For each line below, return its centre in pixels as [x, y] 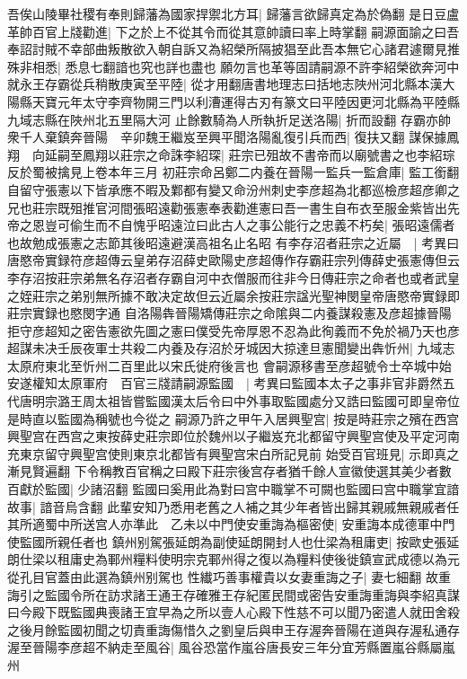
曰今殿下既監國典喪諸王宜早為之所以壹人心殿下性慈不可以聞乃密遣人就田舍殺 [233, 612]
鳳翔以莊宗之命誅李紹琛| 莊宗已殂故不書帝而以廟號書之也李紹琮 [269, 154]
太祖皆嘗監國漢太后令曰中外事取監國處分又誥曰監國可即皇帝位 [277, 401]
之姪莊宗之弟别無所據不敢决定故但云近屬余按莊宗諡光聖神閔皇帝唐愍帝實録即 [233, 295]
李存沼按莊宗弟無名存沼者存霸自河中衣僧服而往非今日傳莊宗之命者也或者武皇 [233, 277]
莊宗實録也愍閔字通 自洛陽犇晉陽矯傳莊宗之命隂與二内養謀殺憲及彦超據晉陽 [229, 313]
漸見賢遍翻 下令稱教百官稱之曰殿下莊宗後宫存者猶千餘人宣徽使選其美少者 [223, 471]
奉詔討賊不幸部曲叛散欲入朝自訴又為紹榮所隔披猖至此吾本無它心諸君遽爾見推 [233, 49]
